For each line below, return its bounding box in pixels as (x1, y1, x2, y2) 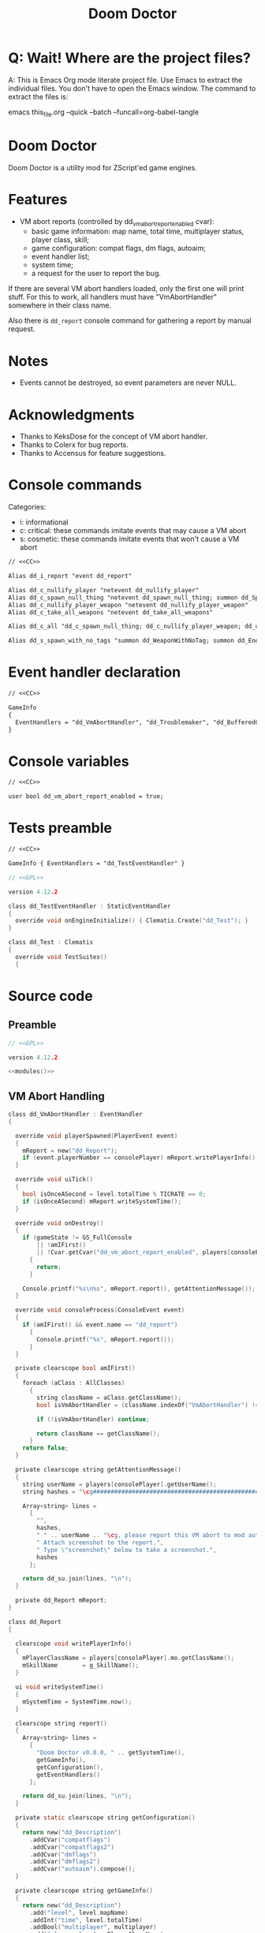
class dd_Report (8, 1618, 62, 1625)
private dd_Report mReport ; (15, 1596, 108, 1605)
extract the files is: (8, 91, 69, 101)
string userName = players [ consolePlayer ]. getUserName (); (22, 1480, 217, 1488)
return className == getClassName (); (36, 1429, 160, 1438)
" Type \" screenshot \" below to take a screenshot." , (36, 1546, 217, 1554)
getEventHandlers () (36, 1771, 101, 1778)
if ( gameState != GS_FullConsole (22, 1233, 132, 1242)
